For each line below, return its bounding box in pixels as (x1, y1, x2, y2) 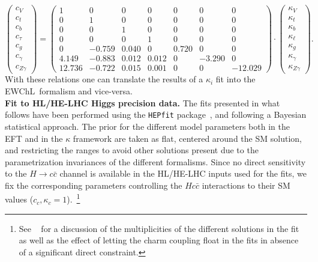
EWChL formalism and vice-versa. (5, 85, 133, 97)
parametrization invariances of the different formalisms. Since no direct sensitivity (5, 155, 306, 168)
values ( (5, 193, 34, 206)
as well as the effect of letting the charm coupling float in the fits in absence (19, 234, 299, 246)
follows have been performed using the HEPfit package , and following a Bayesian (5, 108, 307, 121)
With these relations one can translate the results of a (5, 73, 203, 85)
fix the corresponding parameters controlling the (5, 178, 182, 191)
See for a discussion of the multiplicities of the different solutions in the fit (19, 222, 299, 234)
